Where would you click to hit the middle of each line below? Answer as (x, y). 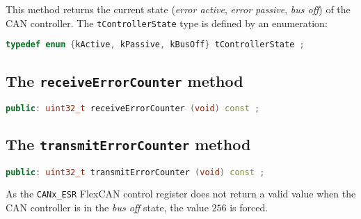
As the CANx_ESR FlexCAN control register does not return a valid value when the (181, 194)
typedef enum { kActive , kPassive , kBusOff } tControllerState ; (155, 45)
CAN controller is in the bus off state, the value (107, 208)
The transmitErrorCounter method (128, 144)
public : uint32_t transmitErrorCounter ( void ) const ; (135, 172)
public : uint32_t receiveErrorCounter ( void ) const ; (133, 108)
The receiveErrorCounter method (125, 80)
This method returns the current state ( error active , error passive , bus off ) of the (178, 9)
